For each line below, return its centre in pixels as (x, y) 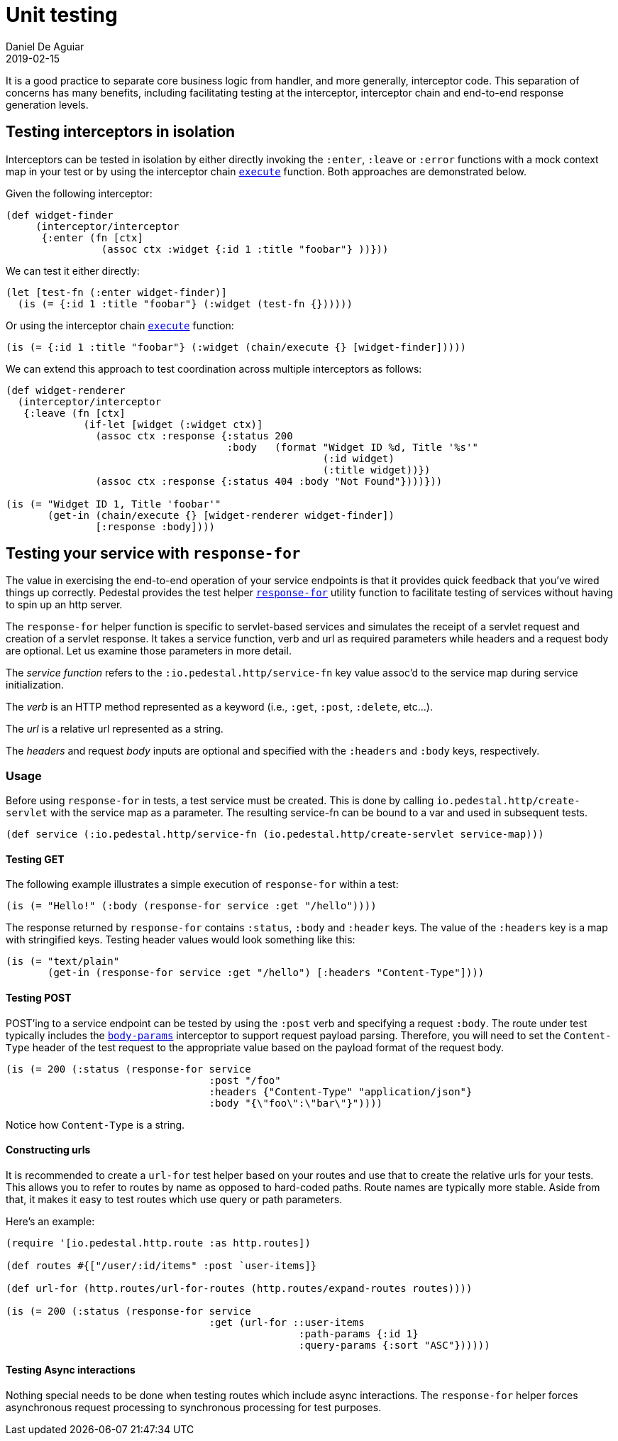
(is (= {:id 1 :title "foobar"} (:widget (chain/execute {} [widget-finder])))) (236, 347)
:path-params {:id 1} (359, 1333)
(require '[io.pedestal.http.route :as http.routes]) (158, 1243)
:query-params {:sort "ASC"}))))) (394, 1345)
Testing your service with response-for (153, 554)
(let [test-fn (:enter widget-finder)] (116, 292)
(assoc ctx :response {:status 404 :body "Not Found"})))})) (269, 481)
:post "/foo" (245, 1080)
